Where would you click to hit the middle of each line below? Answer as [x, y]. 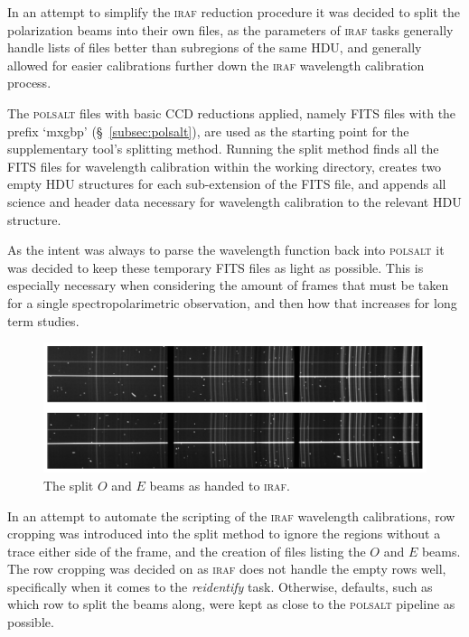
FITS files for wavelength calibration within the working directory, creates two [225, 166]
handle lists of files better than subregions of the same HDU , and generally [215, 47]
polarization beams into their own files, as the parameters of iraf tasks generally [230, 29]
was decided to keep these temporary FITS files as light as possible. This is [216, 267]
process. [29, 83]
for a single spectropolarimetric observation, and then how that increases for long [232, 302]
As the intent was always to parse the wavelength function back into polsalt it [226, 250]
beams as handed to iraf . [220, 485]
